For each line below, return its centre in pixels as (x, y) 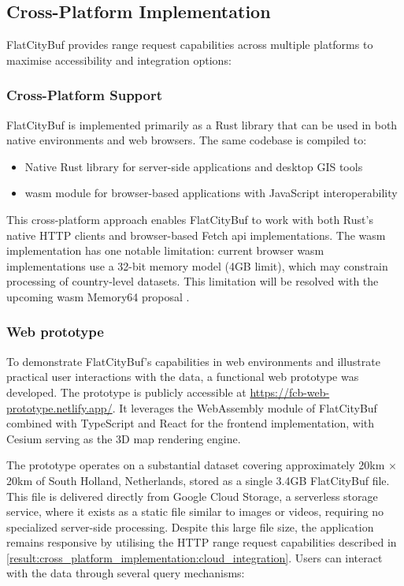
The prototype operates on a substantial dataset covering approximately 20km (196, 465)
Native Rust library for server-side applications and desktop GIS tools (194, 166)
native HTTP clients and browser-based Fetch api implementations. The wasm (196, 235)
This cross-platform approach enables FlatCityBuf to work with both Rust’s (190, 219)
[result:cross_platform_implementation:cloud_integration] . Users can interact (195, 557)
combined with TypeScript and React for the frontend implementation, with (191, 423)
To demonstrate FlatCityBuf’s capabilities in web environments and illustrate (193, 361)
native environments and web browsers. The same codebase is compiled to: (187, 140)
